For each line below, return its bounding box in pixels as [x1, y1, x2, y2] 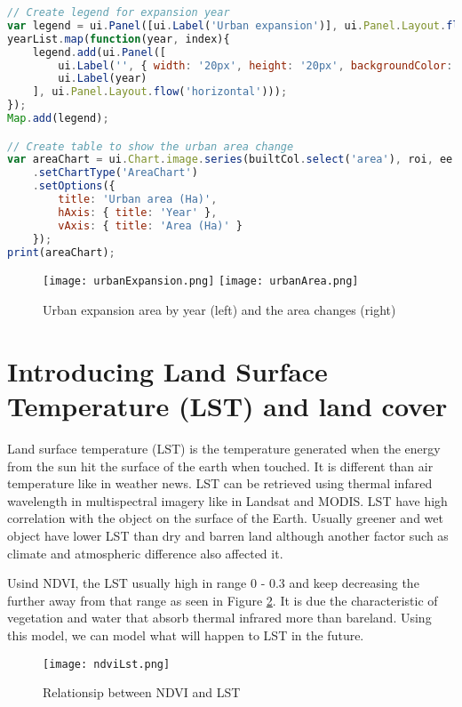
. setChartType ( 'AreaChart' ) [32, 166, 198, 180]
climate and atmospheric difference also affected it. [7, 543, 283, 562]
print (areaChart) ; [7, 245, 115, 259]
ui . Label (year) [58, 72, 147, 85]
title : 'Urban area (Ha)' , [58, 193, 218, 206]
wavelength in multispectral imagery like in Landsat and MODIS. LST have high [7, 491, 448, 510]
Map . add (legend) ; [7, 112, 109, 125]
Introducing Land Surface [7, 352, 328, 389]
